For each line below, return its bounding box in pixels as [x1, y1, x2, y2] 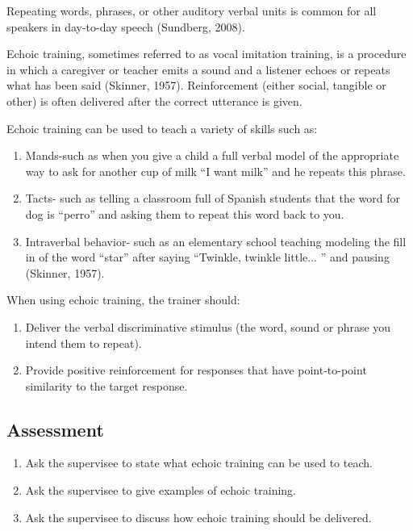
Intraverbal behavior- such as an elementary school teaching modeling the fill [25, 232, 407, 249]
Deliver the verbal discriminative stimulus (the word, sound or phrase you [25, 318, 391, 335]
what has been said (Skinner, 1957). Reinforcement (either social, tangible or [6, 77, 386, 94]
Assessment [6, 416, 104, 441]
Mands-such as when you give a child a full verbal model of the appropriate [25, 147, 399, 164]
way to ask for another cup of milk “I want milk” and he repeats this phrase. [25, 162, 406, 179]
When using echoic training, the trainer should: [6, 291, 240, 308]
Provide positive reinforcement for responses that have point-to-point [25, 362, 367, 378]
